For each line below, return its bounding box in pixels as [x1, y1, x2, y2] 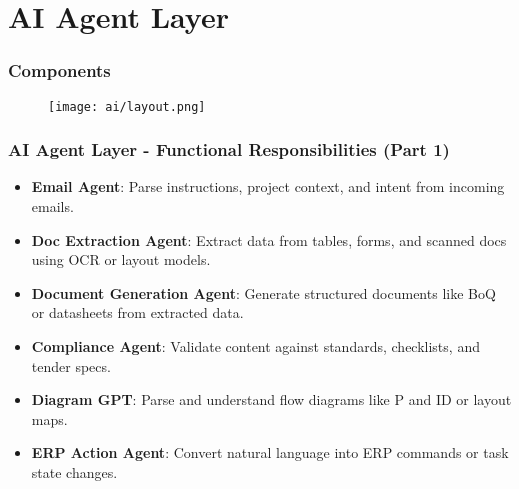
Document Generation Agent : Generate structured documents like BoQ [31, 282, 496, 303]
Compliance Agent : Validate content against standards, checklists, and [31, 336, 480, 357]
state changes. [31, 462, 118, 482]
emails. [31, 196, 74, 217]
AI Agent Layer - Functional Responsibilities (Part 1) [8, 137, 450, 162]
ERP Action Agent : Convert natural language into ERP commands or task [31, 442, 509, 463]
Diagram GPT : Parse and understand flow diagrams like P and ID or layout [31, 389, 512, 410]
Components [8, 58, 111, 83]
